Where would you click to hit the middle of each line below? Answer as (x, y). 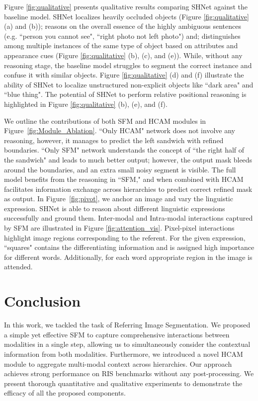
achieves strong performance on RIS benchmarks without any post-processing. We (129, 373)
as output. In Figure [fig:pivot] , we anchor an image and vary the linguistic (119, 199)
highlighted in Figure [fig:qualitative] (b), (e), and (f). (86, 104)
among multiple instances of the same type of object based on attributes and (121, 45)
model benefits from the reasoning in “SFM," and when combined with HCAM (124, 179)
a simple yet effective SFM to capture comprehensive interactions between (117, 334)
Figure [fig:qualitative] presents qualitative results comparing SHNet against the (126, 6)
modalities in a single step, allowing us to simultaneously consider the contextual (127, 344)
